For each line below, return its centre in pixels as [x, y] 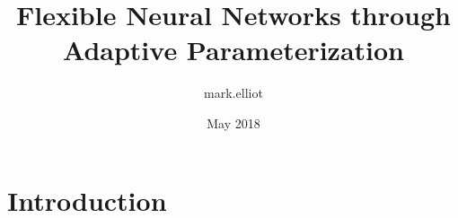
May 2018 [233, 122]
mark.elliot [233, 93]
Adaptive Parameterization [233, 50]
